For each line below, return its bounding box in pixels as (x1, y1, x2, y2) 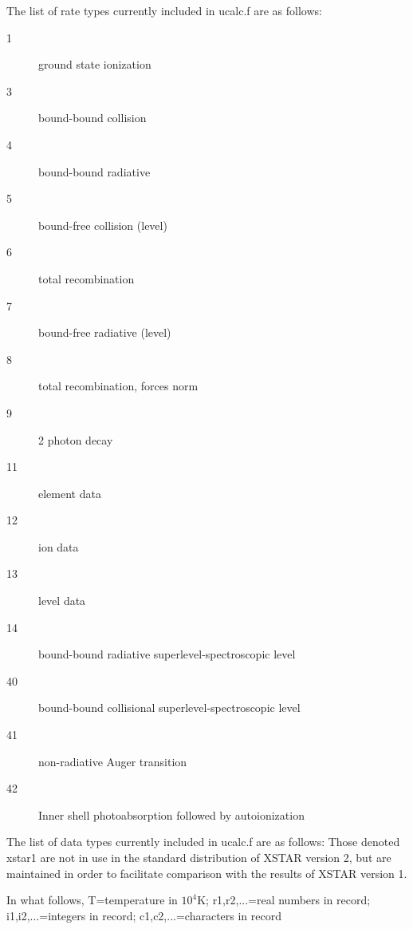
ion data (38, 538, 79, 555)
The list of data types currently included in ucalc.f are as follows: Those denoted (6, 833, 400, 850)
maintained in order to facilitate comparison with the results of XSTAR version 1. (6, 864, 407, 881)
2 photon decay (38, 431, 113, 448)
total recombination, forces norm (38, 378, 199, 394)
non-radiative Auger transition (38, 753, 187, 769)
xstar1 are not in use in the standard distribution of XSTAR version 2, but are (6, 849, 391, 865)
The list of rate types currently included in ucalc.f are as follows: (6, 2, 322, 18)
